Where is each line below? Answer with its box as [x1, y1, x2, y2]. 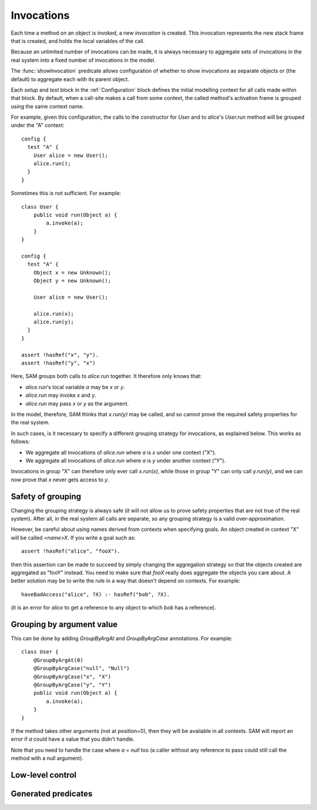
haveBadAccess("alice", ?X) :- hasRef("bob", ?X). [21, 591, 170, 598]
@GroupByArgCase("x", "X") [33, 673, 112, 680]
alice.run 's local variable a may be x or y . [25, 383, 126, 390]
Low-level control [11, 770, 76, 780]
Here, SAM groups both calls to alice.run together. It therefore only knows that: [11, 373, 202, 380]
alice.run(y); [33, 319, 75, 326]
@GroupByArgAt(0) [33, 657, 83, 664]
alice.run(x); [33, 310, 75, 317]
